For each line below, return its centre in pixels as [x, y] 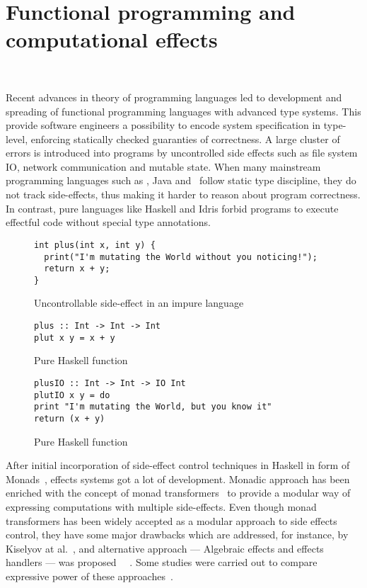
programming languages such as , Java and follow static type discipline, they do [181, 180]
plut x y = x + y [75, 338]
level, [17, 138]
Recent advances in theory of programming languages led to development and [174, 97]
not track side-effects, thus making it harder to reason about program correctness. [183, 194]
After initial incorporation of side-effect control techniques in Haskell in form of [178, 465]
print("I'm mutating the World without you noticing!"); [181, 257]
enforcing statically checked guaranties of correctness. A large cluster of [185, 138]
